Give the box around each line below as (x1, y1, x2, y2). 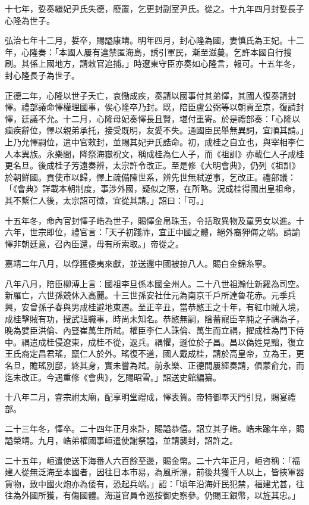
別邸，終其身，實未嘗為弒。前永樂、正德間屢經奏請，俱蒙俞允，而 (46, 359, 304, 372)
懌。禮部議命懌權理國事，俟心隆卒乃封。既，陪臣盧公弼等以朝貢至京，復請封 (5, 101, 304, 113)
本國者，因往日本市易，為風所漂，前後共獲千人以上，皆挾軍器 (62, 466, 304, 478)
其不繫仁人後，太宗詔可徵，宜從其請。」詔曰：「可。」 (5, 194, 209, 206)
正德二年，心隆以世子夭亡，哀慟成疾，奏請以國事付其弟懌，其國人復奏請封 (5, 89, 296, 101)
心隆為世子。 (5, 14, 55, 26)
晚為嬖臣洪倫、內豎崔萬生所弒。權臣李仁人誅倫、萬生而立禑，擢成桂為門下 (5, 324, 296, 336)
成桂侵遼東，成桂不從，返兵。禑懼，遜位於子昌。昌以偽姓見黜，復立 (37, 335, 304, 348)
